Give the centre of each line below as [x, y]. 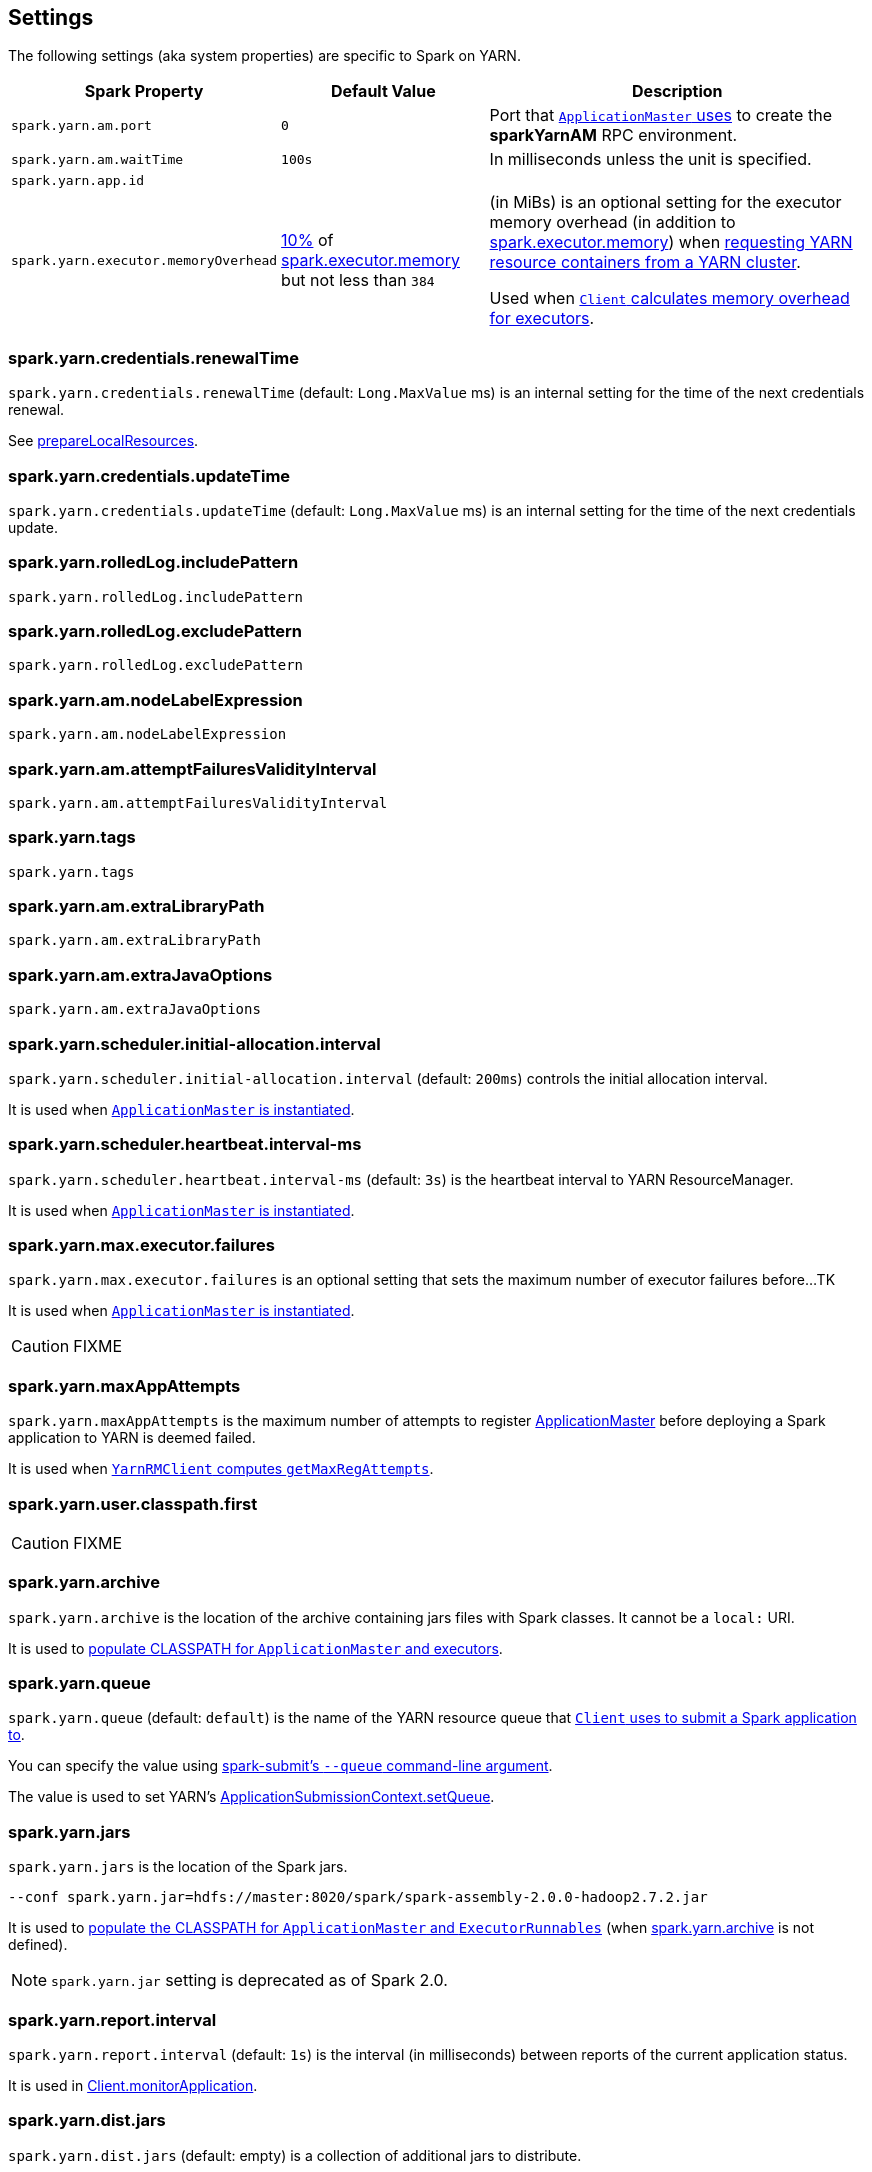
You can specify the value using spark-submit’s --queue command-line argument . [280, 1766]
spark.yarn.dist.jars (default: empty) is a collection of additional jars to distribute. [295, 2155]
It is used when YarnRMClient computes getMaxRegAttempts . [221, 1469]
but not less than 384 [358, 280]
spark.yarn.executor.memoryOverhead [144, 260]
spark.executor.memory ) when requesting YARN [671, 242]
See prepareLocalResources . [103, 441]
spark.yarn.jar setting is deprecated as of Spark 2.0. [249, 1980]
